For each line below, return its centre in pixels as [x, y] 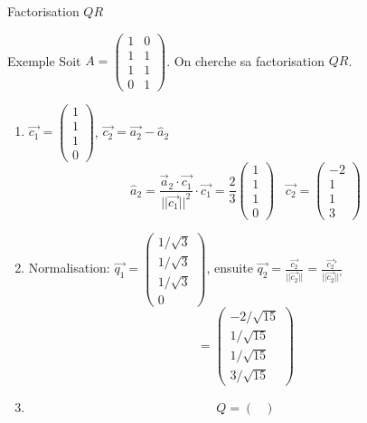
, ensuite [230, 268]
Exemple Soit [44, 60]
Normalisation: [69, 268]
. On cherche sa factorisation [245, 60]
